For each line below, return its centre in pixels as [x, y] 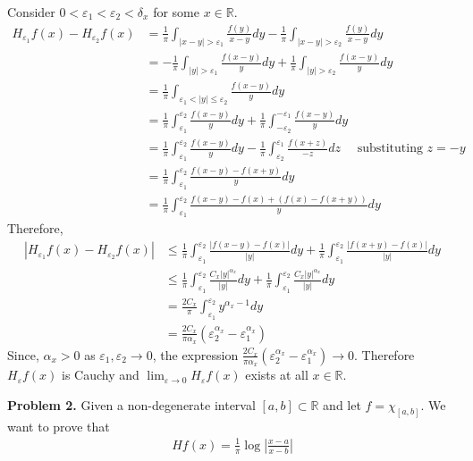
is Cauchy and [101, 375]
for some [176, 12]
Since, [23, 354]
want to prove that [59, 426]
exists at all [277, 375]
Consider [31, 12]
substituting [390, 149]
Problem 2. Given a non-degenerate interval [131, 404]
